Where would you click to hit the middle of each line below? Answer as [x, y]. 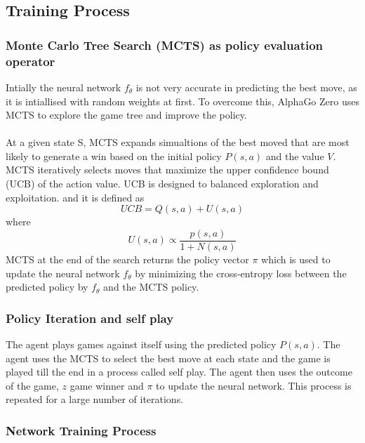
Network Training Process [81, 430]
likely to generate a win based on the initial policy [114, 156]
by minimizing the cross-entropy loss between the [241, 273]
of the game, [32, 385]
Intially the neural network [64, 87]
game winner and [107, 385]
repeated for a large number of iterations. [95, 399]
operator [31, 61]
